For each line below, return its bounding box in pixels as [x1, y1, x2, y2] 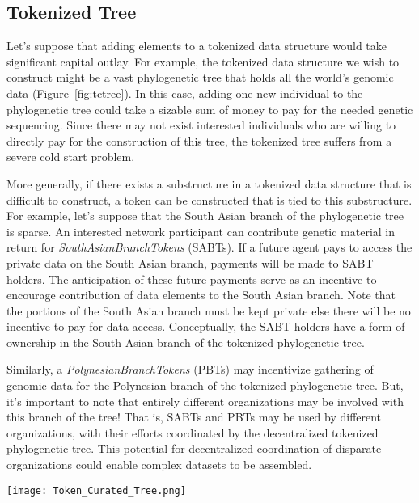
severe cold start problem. [6, 148, 135, 165]
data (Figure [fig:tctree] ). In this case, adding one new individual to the [6, 84, 363, 101]
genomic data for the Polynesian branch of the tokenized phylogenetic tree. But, [6, 377, 404, 394]
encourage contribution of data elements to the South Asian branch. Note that [6, 286, 396, 303]
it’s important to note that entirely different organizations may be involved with [6, 392, 404, 409]
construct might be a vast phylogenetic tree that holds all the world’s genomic [6, 69, 394, 86]
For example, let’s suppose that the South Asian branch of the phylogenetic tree [6, 207, 404, 224]
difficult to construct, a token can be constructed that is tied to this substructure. [6, 191, 413, 208]
